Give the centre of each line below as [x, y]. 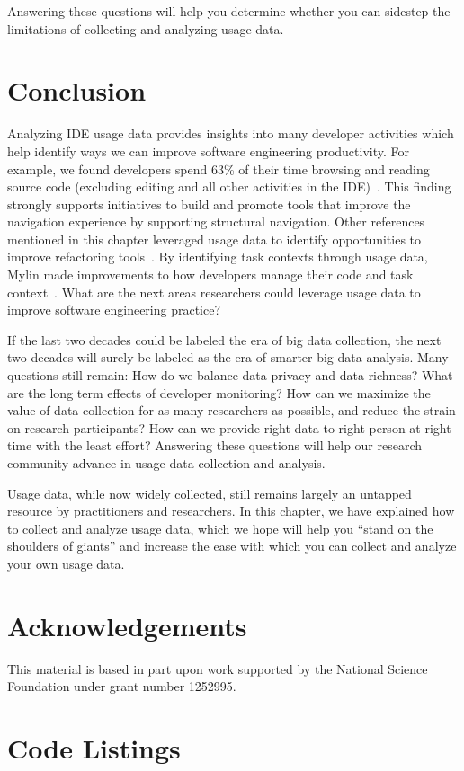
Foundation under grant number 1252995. [122, 686]
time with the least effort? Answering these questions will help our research [215, 445]
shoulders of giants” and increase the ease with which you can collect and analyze [232, 546]
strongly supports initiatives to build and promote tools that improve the [209, 204]
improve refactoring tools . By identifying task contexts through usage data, [218, 257]
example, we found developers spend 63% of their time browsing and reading [219, 168]
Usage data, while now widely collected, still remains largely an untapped [210, 493]
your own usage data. [66, 563]
